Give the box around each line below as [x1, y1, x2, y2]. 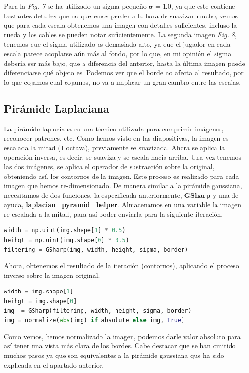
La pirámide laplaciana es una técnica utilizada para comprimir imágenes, [4, 123, 224, 133]
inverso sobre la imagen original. [4, 270, 100, 280]
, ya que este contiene [171, 1, 235, 11]
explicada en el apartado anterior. [4, 359, 104, 370]
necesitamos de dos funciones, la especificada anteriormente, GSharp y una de [4, 190, 239, 200]
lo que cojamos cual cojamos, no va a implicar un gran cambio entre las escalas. [4, 77, 241, 87]
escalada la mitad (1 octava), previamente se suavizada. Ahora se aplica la [4, 142, 225, 152]
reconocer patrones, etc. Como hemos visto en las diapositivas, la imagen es [4, 133, 229, 143]
